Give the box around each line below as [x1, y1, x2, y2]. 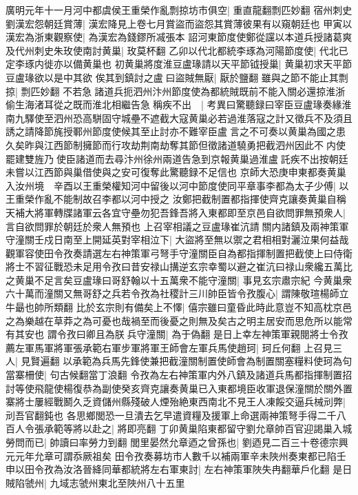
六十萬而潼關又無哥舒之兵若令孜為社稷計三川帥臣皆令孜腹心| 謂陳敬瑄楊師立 [6, 286, 349, 301]
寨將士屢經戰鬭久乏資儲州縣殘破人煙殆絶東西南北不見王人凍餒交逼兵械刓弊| [6, 394, 346, 409]
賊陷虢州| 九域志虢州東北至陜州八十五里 [6, 475, 185, 489]
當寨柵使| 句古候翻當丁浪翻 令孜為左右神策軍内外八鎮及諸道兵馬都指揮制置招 [6, 367, 352, 382]
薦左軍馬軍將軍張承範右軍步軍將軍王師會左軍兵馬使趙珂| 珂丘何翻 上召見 [6, 340, 333, 354]
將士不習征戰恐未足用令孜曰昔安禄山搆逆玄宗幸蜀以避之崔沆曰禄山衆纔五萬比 [6, 259, 352, 274]
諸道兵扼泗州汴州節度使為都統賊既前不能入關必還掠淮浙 [94, 83, 346, 98]
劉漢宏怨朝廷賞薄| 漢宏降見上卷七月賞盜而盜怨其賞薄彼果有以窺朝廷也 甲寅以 [6, 16, 352, 30]
